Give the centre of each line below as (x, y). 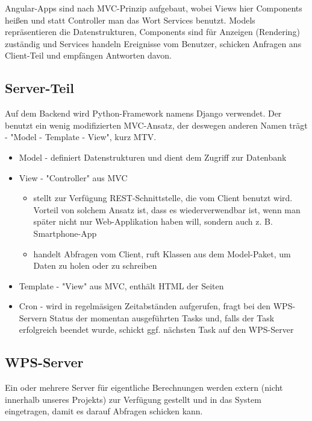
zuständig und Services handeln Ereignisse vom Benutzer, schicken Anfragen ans (153, 43)
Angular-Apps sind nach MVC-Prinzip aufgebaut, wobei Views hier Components (154, 8)
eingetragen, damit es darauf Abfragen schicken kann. (104, 411)
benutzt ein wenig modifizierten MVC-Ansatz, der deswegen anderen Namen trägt (156, 125)
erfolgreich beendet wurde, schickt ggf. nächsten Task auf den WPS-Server (156, 329)
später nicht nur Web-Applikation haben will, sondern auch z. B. (153, 221)
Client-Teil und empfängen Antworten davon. (88, 55)
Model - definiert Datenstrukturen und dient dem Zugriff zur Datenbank (153, 157)
